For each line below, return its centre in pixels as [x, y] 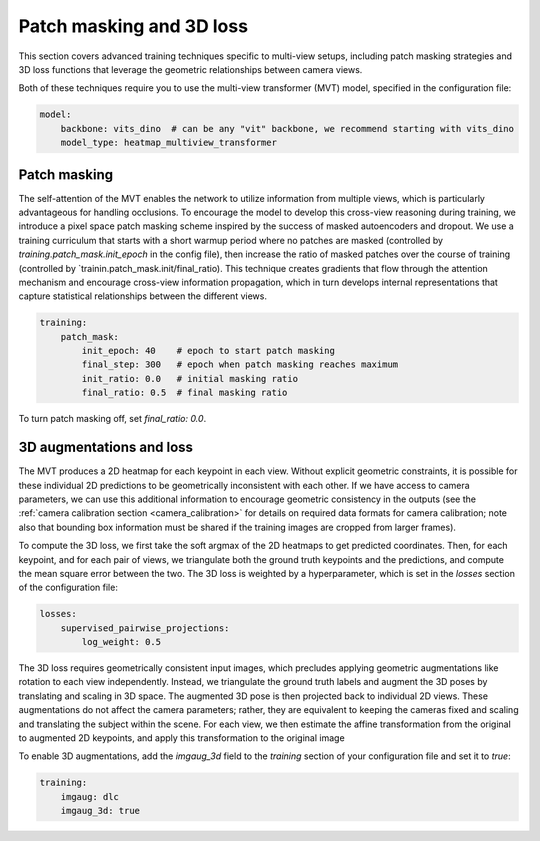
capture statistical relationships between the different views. [142, 296]
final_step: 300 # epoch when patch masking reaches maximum [240, 364]
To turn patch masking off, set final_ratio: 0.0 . [112, 419]
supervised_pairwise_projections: [145, 628]
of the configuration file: [68, 587]
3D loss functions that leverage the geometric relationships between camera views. [190, 69]
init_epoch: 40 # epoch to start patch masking [208, 351]
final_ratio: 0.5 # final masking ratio [184, 393]
